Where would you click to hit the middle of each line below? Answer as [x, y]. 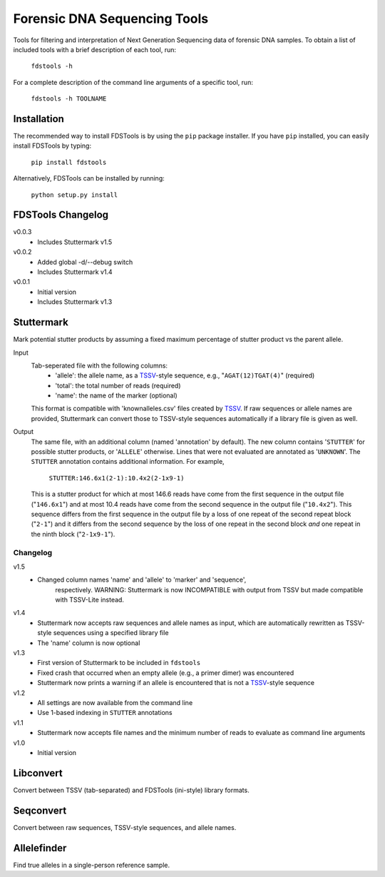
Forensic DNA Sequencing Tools [111, 19]
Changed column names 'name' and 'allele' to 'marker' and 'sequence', [142, 580]
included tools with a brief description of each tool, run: [95, 49]
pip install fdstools [69, 162]
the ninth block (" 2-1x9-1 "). [73, 534]
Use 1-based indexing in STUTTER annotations [105, 713]
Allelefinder [40, 848]
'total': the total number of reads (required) [118, 385]
